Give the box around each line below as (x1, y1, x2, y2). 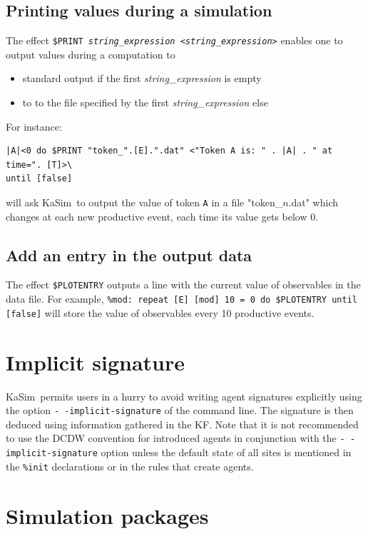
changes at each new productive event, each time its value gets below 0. (6, 208, 319, 223)
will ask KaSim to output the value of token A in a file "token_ (6, 195, 283, 210)
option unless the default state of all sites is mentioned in (101, 445, 352, 460)
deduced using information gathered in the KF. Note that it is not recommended (6, 416, 359, 431)
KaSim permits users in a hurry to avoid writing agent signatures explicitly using (6, 388, 362, 403)
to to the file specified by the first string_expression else (22, 95, 268, 110)
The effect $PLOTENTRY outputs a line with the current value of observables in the (6, 277, 361, 292)
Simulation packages (6, 500, 209, 530)
